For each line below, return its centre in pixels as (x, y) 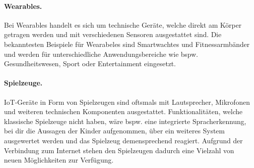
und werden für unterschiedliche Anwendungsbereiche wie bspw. (101, 54)
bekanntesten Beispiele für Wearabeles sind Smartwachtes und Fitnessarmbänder (127, 44)
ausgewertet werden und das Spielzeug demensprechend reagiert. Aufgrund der (124, 140)
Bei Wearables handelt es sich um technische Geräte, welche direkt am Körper (123, 24)
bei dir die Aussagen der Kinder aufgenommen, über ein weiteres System (114, 131)
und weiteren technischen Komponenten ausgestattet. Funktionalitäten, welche (123, 111)
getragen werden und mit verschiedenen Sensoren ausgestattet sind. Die (113, 34)
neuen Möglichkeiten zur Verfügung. (59, 160)
